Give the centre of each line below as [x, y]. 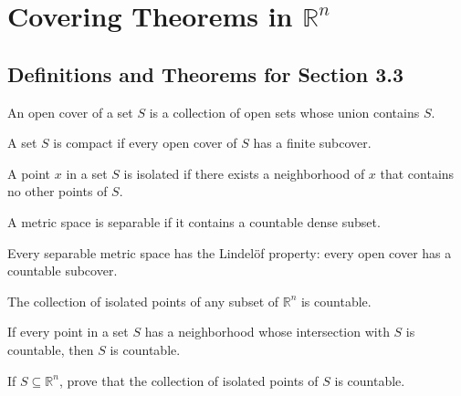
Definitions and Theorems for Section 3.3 [206, 73]
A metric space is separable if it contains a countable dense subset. [194, 221]
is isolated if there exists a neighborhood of [244, 173]
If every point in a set [68, 332]
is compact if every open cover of [145, 143]
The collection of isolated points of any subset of [143, 301]
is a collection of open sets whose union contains [284, 112]
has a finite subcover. [312, 143]
